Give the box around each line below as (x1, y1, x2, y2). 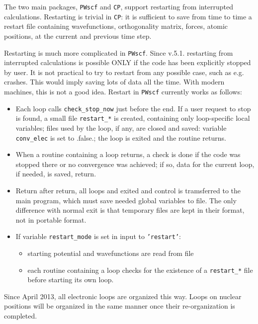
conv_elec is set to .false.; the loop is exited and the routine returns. (15, 132, 226, 143)
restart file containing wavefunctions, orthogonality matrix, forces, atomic (4, 21, 228, 31)
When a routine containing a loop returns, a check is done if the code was (15, 149, 241, 160)
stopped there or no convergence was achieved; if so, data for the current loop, (15, 159, 255, 169)
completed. (4, 311, 37, 321)
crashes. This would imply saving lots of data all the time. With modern (4, 77, 225, 87)
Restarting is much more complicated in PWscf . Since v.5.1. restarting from (4, 47, 233, 58)
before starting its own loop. (27, 274, 114, 285)
